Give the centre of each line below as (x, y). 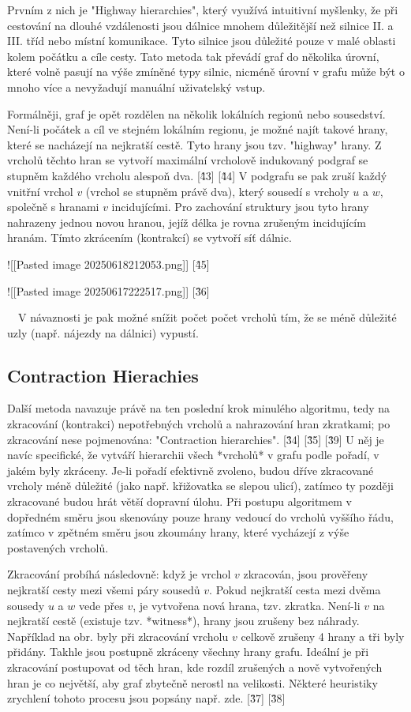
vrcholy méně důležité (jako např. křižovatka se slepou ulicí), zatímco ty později (200, 486)
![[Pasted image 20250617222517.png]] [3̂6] (108, 290)
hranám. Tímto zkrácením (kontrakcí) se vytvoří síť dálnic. (149, 237)
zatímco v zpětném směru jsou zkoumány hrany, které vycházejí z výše (178, 532)
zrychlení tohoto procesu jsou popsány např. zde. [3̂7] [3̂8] (146, 698)
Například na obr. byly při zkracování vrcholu (118, 636)
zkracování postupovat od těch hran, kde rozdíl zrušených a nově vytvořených (195, 667)
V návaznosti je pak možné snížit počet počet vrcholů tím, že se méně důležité (207, 317)
